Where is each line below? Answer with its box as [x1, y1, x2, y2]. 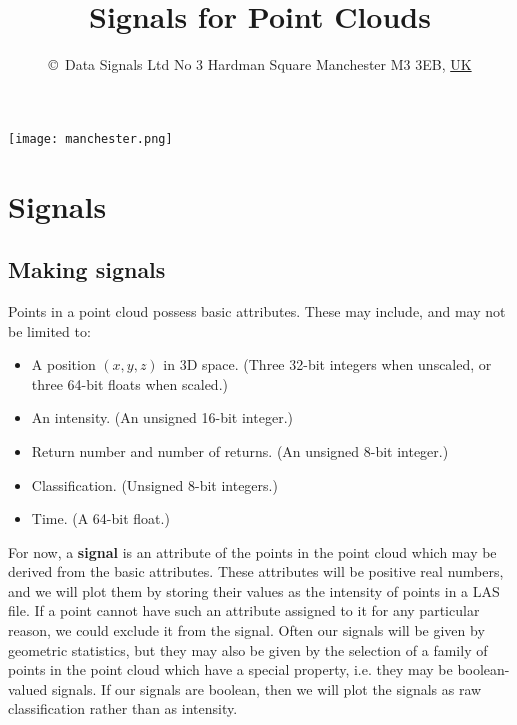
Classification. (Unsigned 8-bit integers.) [31, 474, 278, 495]
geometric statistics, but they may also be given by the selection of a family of [8, 639, 488, 660]
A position [31, 354, 96, 375]
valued [8, 678, 48, 699]
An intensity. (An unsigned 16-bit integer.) [31, 407, 293, 428]
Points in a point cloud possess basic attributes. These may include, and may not [8, 300, 506, 321]
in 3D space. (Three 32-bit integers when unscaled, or [163, 354, 492, 375]
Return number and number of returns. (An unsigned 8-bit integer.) [31, 440, 449, 461]
